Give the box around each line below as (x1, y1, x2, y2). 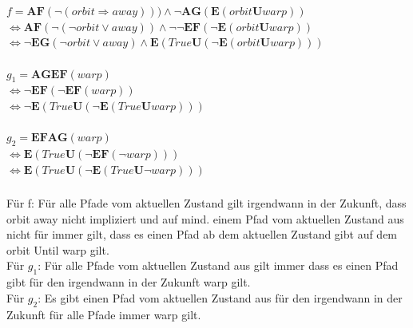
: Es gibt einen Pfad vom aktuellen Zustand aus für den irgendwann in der (38, 289, 403, 306)
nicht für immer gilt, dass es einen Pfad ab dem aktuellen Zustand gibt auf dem (6, 226, 398, 243)
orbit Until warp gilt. (6, 241, 109, 258)
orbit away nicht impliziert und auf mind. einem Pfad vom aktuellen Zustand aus (6, 210, 404, 227)
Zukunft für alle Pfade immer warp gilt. (6, 306, 201, 322)
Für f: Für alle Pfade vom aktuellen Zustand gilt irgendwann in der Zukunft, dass (6, 195, 407, 211)
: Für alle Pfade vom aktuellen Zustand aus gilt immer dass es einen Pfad (38, 257, 399, 274)
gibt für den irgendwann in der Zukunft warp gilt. (6, 274, 251, 290)
